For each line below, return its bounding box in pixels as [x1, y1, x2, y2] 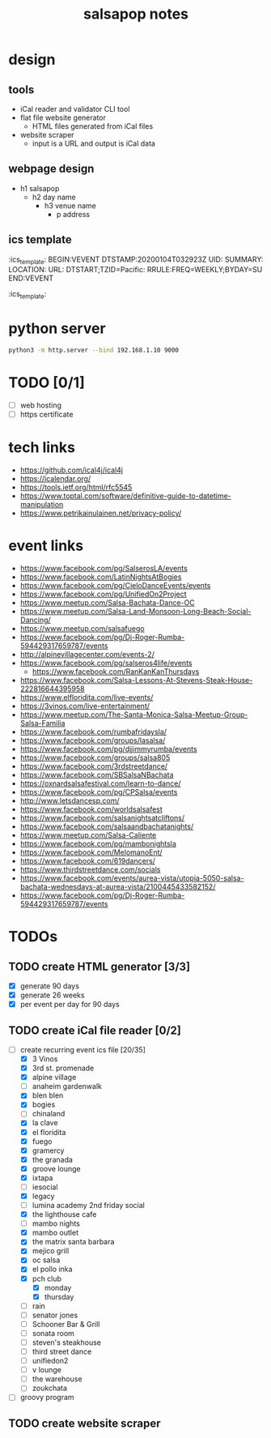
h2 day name [32, 192, 76, 202]
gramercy [32, 1146, 65, 1155]
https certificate [19, 410, 74, 420]
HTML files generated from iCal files [32, 122, 154, 130]
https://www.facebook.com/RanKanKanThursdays [32, 666, 200, 676]
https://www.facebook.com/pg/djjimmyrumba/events [19, 744, 197, 753]
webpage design [8, 162, 95, 176]
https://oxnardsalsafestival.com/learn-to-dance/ [19, 779, 181, 788]
